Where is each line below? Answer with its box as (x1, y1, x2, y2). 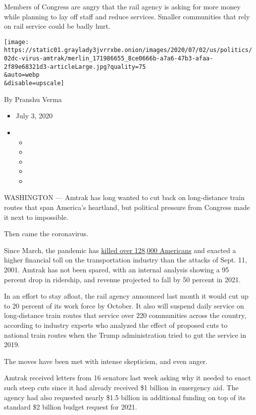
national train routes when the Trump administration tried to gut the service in (4, 329, 246, 340)
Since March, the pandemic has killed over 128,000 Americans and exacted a (4, 245, 236, 255)
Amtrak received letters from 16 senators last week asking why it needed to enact (4, 372, 251, 383)
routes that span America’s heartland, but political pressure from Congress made (4, 202, 250, 212)
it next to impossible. (4, 211, 69, 222)
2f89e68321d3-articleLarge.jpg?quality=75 (4, 63, 146, 70)
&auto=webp (4, 71, 40, 79)
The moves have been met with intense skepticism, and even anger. (4, 356, 207, 366)
